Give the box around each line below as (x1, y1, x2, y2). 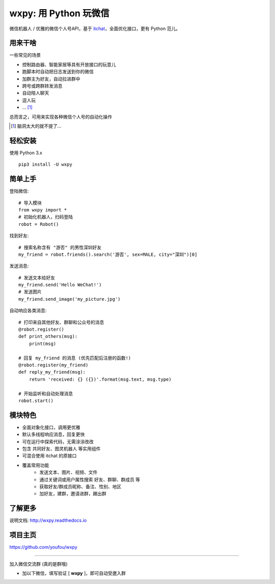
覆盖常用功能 (22, 462, 49, 468)
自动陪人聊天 (22, 90, 49, 96)
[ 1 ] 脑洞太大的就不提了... (11, 123, 62, 129)
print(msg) (29, 340, 57, 347)
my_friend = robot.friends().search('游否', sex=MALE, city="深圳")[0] (18, 251, 198, 257)
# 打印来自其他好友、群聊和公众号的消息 (18, 319, 104, 325)
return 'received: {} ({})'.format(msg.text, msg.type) (29, 376, 172, 382)
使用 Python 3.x (9, 149, 43, 155)
